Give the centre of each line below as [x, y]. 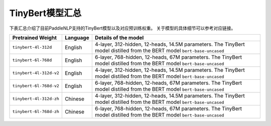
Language [77, 38]
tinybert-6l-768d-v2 [36, 86]
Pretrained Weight [35, 38]
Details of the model [119, 38]
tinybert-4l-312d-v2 [36, 73]
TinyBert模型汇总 [45, 13]
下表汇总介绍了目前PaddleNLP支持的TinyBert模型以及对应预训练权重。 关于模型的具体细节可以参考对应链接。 [122, 28]
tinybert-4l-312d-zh [36, 99]
